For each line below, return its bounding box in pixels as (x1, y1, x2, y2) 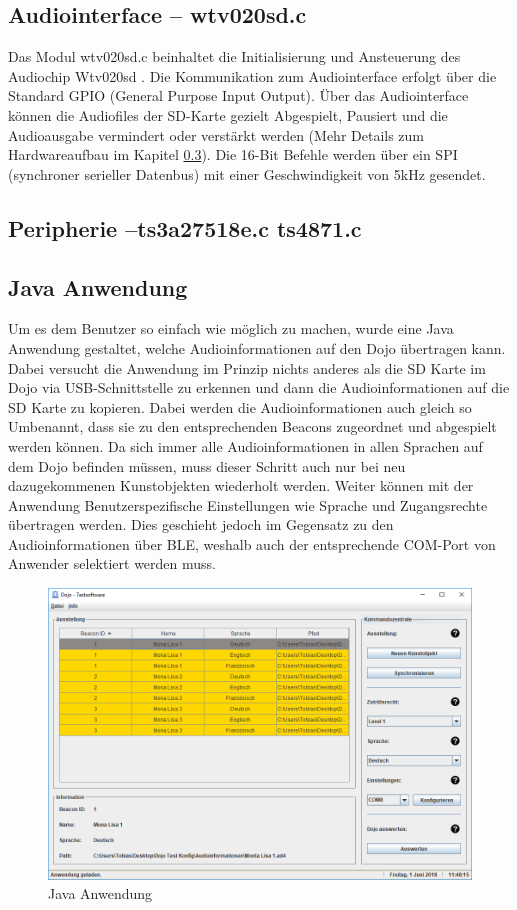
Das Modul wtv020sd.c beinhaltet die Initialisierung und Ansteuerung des (8, 46, 461, 67)
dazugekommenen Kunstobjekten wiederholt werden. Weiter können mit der (8, 475, 474, 496)
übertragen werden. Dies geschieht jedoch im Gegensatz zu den (8, 514, 394, 535)
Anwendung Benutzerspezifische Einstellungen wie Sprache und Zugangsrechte (8, 494, 488, 515)
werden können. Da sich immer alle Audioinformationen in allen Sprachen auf (8, 435, 483, 456)
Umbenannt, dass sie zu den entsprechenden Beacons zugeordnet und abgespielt (8, 416, 497, 437)
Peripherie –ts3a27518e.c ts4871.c (8, 212, 362, 243)
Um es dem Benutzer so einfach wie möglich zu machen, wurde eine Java (8, 318, 454, 339)
